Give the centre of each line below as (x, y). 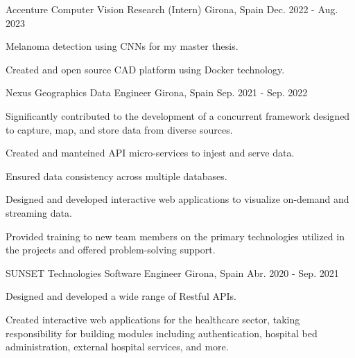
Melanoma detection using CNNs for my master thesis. (122, 46)
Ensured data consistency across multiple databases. (116, 176)
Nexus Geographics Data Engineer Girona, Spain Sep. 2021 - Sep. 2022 (157, 92)
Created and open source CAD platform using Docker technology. (145, 69)
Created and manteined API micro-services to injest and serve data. (150, 153)
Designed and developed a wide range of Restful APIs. (121, 296)
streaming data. (39, 212)
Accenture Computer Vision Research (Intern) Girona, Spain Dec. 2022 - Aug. (172, 9)
